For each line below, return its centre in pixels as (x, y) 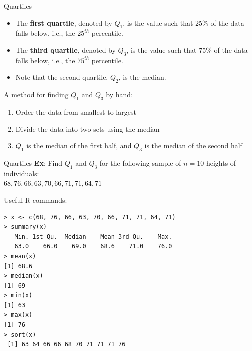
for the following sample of (140, 163)
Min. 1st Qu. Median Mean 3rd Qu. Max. (93, 237)
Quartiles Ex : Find (33, 163)
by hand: (120, 95)
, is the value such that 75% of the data (187, 50)
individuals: (22, 173)
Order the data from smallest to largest (76, 112)
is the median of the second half (193, 146)
